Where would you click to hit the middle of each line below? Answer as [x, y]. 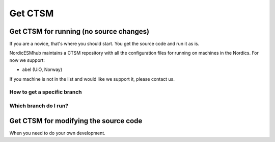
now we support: [27, 60]
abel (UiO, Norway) [42, 69]
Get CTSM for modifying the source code [76, 121]
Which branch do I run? [39, 106]
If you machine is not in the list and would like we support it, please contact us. [92, 79]
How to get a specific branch [46, 92]
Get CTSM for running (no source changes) [79, 31]
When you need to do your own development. [57, 133]
